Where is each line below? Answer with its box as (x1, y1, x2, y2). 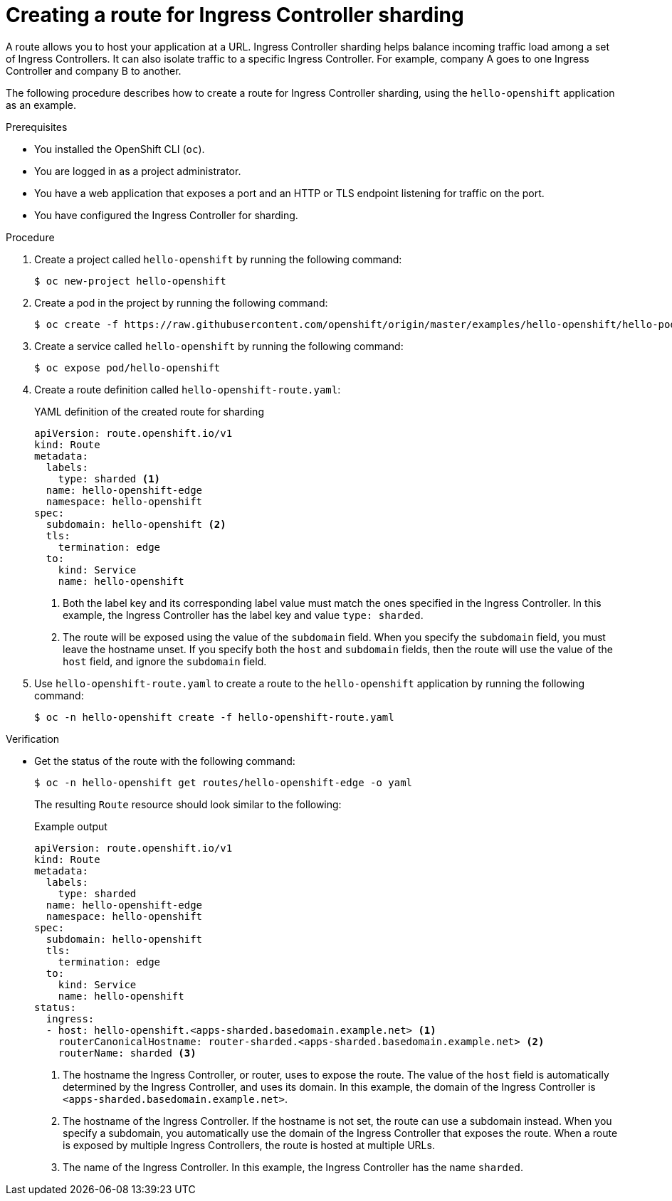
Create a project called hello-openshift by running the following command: (34, 253, 402, 265)
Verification (6, 732, 60, 745)
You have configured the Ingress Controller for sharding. (34, 208, 298, 221)
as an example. (6, 98, 77, 111)
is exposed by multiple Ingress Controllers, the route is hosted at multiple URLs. (63, 1138, 435, 1151)
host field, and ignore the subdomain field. (63, 655, 267, 667)
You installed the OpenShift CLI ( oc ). (34, 142, 205, 155)
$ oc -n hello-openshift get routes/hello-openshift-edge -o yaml (34, 776, 413, 788)
